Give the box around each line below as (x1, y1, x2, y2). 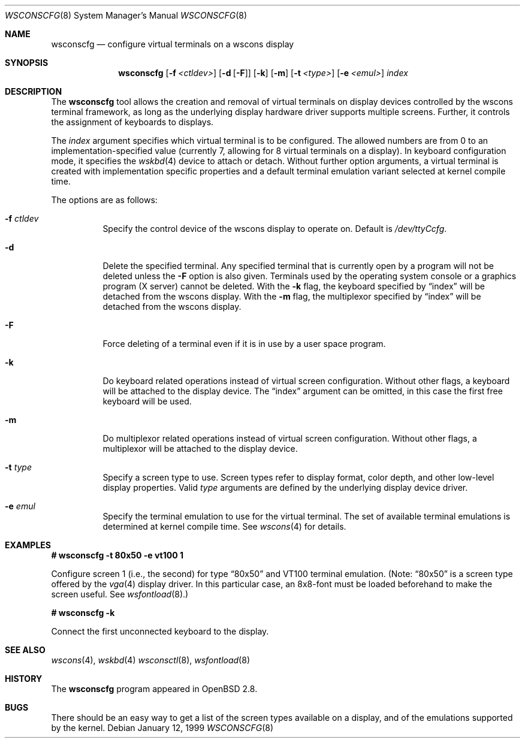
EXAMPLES (5, 540, 51, 550)
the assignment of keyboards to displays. (51, 117, 214, 127)
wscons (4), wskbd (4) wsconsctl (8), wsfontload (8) (51, 655, 250, 665)
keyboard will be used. (102, 396, 192, 406)
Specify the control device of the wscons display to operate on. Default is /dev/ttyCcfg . (102, 223, 447, 234)
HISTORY (5, 673, 43, 684)
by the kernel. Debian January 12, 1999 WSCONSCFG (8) (51, 723, 274, 733)
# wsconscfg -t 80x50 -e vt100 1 (51, 550, 183, 560)
